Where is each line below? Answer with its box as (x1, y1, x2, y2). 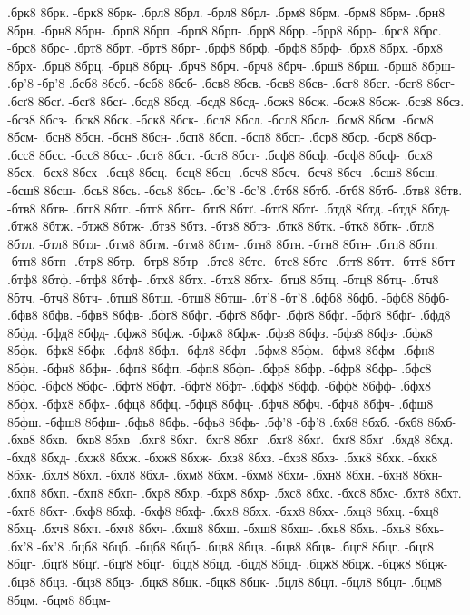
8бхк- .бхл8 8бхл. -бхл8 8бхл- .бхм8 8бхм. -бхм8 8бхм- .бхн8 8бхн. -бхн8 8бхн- (7, 465, 443, 484)
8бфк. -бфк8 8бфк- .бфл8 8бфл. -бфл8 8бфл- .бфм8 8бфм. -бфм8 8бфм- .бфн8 (7, 341, 435, 360)
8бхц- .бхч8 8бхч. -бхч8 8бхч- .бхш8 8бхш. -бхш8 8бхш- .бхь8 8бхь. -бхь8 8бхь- (7, 519, 445, 538)
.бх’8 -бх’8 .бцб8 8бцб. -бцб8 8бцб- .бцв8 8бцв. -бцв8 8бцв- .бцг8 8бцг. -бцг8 (7, 536, 435, 555)
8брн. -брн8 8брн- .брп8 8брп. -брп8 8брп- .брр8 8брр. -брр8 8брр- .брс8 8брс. (7, 20, 442, 39)
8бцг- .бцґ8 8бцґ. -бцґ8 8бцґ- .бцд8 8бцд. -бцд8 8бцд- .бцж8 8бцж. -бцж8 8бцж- (7, 554, 448, 573)
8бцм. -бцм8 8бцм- (7, 590, 111, 609)
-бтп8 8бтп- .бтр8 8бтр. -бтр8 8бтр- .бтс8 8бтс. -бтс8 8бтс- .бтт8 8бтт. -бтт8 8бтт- (7, 252, 460, 271)
